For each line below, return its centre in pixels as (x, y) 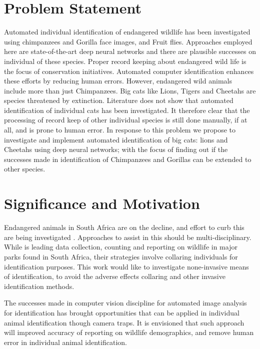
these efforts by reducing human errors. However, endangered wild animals (118, 81)
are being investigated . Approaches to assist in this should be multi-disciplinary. (128, 237)
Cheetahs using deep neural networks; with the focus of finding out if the (116, 149)
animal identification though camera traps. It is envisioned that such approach (124, 322)
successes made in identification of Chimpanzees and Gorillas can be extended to (128, 159)
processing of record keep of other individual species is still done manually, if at (126, 120)
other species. (25, 169)
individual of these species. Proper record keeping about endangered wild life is (125, 61)
